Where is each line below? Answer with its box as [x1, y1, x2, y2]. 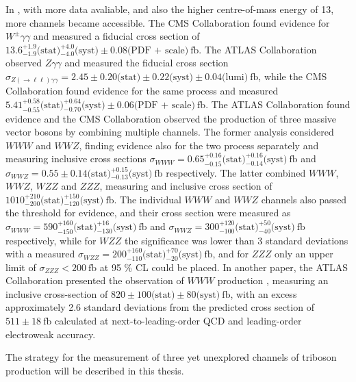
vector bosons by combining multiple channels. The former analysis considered [5, 125, 334, 139]
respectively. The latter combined [166, 165, 306, 179]
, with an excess [230, 286, 297, 301]
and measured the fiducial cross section [64, 55, 229, 70]
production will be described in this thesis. [5, 363, 184, 377]
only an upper [275, 246, 333, 261]
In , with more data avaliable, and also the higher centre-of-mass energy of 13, [5, 2, 334, 16]
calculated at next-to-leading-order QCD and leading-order [54, 314, 302, 328]
